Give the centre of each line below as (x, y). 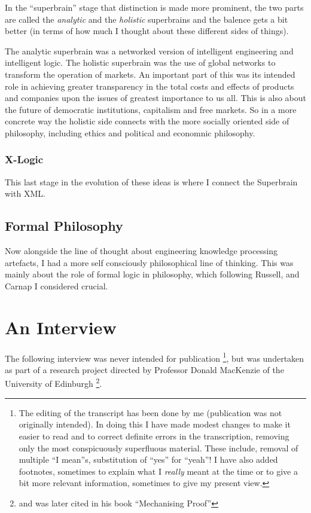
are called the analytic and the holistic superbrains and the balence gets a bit (147, 19)
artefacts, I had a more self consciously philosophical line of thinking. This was (149, 262)
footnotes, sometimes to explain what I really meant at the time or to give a (158, 471)
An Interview (61, 327)
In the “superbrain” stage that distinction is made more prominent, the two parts (154, 7)
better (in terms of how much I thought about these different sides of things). (147, 31)
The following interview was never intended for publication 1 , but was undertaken (155, 357)
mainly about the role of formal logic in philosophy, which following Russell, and (152, 274)
